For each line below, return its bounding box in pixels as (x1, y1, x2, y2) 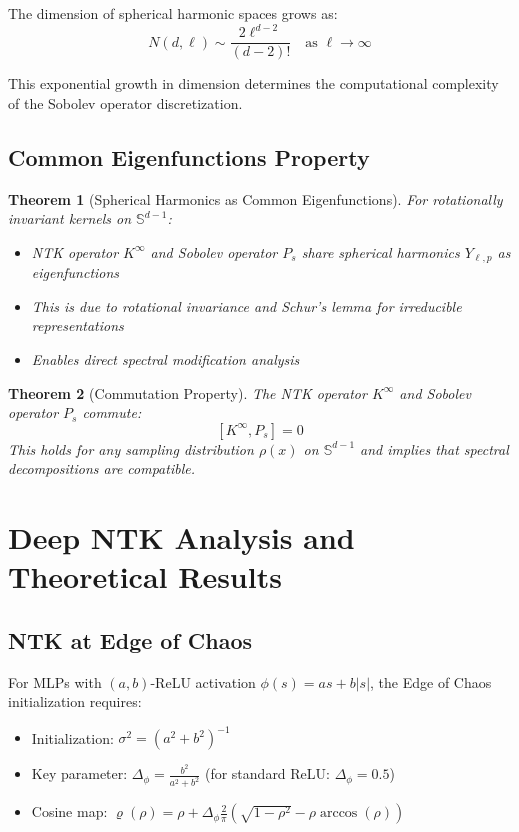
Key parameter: (31, 763, 128, 784)
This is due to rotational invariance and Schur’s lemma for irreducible (31, 295, 462, 316)
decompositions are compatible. (8, 458, 195, 479)
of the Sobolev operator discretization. (8, 92, 243, 113)
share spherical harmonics (301, 241, 460, 262)
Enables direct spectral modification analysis (31, 348, 300, 369)
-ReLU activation (150, 671, 256, 692)
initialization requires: (8, 691, 142, 712)
